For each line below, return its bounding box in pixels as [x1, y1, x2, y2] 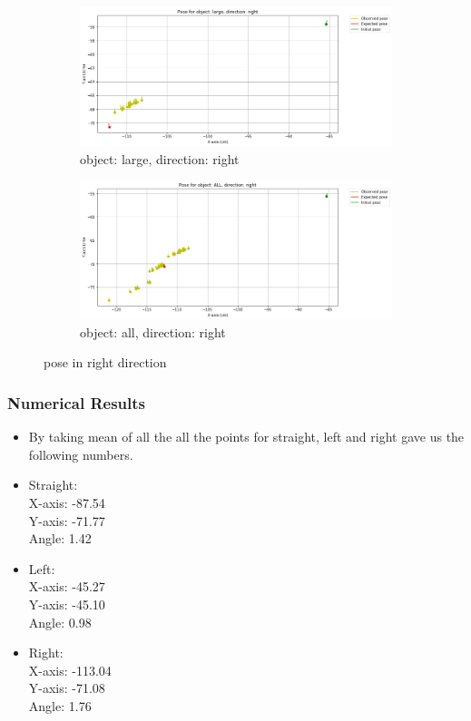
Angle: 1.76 [28, 696, 92, 715]
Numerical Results [7, 391, 146, 414]
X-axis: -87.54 [28, 493, 105, 512]
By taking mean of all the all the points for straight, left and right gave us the [28, 427, 465, 446]
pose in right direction [44, 353, 167, 372]
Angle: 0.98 [28, 612, 92, 631]
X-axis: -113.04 [28, 660, 112, 679]
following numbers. [28, 444, 133, 463]
